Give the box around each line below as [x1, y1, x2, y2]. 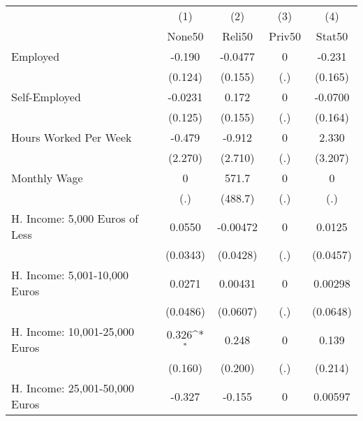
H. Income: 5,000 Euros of [11, 210, 139, 226]
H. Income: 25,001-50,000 [11, 380, 134, 396]
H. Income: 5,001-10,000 [11, 267, 128, 283]
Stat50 [316, 28, 348, 44]
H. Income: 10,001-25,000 [11, 323, 134, 339]
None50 [167, 28, 204, 44]
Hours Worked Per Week [11, 129, 132, 145]
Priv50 [269, 28, 302, 44]
